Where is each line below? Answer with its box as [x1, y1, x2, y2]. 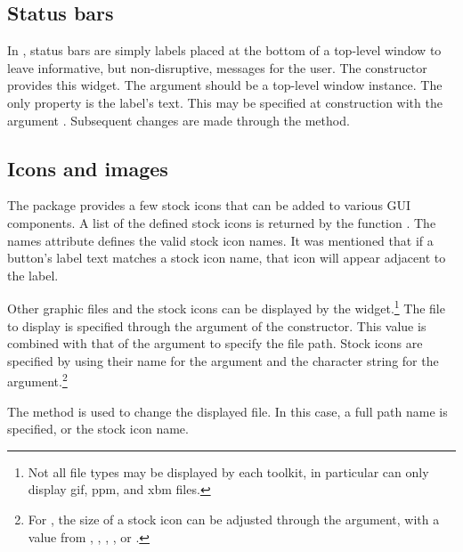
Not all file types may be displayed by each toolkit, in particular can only [28, 462, 429, 481]
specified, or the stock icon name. [7, 419, 189, 438]
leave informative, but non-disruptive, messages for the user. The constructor [7, 58, 427, 77]
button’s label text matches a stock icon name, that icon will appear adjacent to [7, 248, 446, 267]
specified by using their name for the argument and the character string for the [7, 351, 439, 369]
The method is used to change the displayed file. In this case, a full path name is [7, 402, 448, 420]
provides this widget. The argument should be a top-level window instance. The [7, 76, 443, 94]
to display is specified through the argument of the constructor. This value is [7, 316, 426, 335]
